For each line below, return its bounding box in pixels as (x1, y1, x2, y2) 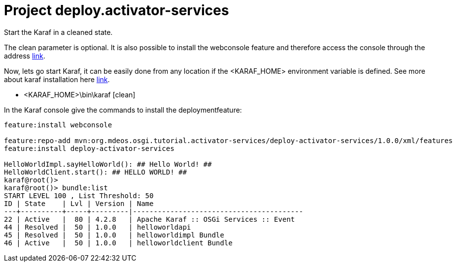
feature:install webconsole (4, 120, 112, 129)
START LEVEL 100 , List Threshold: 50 (4, 191, 154, 200)
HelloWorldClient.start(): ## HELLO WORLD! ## (4, 168, 187, 176)
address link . (4, 51, 45, 60)
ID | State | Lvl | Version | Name (4, 199, 154, 207)
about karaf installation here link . (4, 75, 110, 84)
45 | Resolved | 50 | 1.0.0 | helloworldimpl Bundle (4, 231, 224, 239)
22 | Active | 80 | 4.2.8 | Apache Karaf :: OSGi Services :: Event (4, 215, 295, 223)
